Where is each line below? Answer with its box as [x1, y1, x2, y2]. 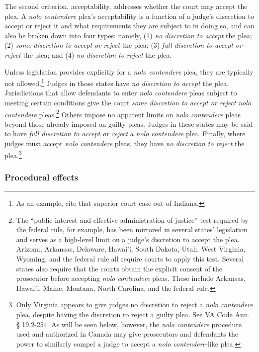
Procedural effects [4, 171, 79, 183]
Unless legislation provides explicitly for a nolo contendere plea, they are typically [4, 66, 254, 77]
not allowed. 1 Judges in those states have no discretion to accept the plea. [4, 77, 229, 88]
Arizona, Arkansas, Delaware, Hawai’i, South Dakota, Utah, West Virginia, [16, 244, 246, 254]
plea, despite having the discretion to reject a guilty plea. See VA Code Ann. [16, 309, 250, 320]
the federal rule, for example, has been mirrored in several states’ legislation [16, 224, 248, 235]
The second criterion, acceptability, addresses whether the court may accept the [4, 1, 248, 11]
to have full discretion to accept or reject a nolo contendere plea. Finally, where [4, 128, 246, 139]
